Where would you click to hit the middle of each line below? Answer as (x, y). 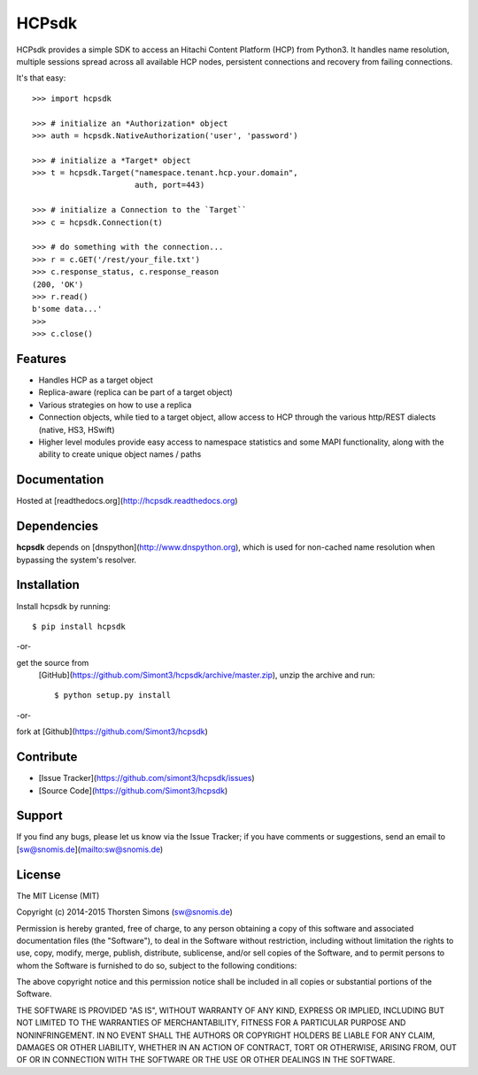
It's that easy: (41, 78)
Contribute (47, 757)
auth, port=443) (170, 185)
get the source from (53, 662)
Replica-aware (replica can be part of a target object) (136, 392)
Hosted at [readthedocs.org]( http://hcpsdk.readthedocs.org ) (127, 501)
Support (39, 816)
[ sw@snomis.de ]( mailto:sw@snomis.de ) (90, 849)
